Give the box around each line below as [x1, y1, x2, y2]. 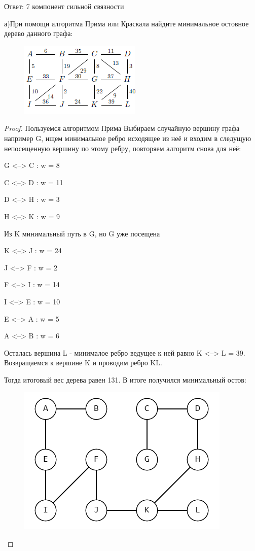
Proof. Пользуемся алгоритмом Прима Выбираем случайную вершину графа [4, 123, 240, 133]
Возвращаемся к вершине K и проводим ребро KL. [4, 357, 162, 368]
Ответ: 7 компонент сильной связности [4, 1, 124, 11]
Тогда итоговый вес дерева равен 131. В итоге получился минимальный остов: [4, 374, 246, 385]
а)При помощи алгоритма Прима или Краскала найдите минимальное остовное [4, 18, 249, 28]
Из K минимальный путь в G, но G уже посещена [4, 228, 160, 238]
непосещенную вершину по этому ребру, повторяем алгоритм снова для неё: [4, 143, 241, 153]
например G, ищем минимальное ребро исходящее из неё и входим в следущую [4, 132, 251, 143]
